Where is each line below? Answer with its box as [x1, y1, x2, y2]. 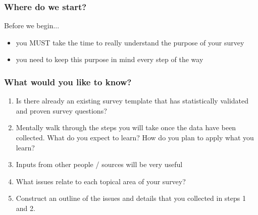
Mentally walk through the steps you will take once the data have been [16, 122, 236, 133]
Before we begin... [4, 20, 60, 31]
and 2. [16, 202, 35, 213]
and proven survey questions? [16, 105, 107, 116]
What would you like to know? [4, 75, 132, 88]
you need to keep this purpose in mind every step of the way [16, 54, 203, 65]
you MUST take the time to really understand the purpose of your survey [16, 37, 244, 47]
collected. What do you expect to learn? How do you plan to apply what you [16, 132, 254, 142]
